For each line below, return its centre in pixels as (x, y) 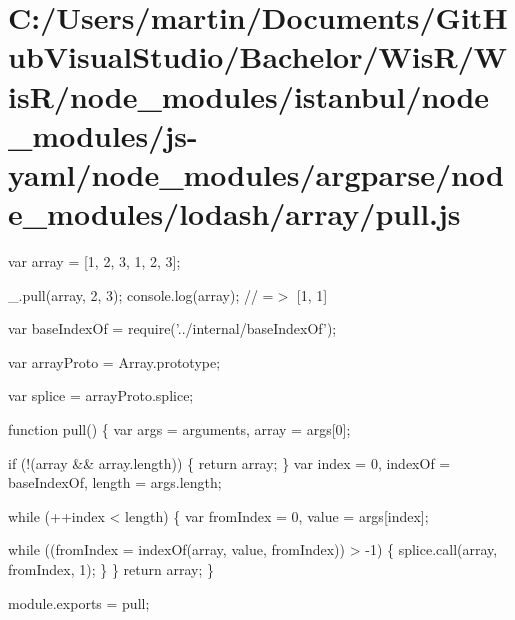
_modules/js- (103, 134)
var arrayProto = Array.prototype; (114, 361)
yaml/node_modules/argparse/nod (256, 173)
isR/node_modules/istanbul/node (249, 95)
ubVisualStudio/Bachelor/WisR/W (258, 56)
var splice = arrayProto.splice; (101, 395)
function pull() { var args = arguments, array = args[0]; (179, 429)
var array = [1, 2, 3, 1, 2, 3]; (94, 261)
